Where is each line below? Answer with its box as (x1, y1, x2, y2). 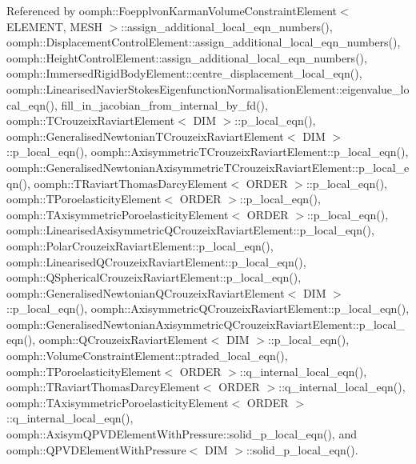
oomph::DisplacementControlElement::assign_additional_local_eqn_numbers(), (6, 34, 401, 50)
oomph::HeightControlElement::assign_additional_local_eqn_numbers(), (6, 49, 367, 66)
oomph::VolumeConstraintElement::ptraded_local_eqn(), (6, 347, 288, 364)
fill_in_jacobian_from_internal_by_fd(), (61, 96, 268, 113)
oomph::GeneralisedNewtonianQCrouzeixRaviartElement (6, 284, 285, 301)
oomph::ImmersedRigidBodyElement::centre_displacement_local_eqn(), (6, 65, 362, 82)
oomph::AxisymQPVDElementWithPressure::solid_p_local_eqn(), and (6, 426, 357, 442)
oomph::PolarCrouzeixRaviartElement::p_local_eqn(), (6, 237, 274, 254)
